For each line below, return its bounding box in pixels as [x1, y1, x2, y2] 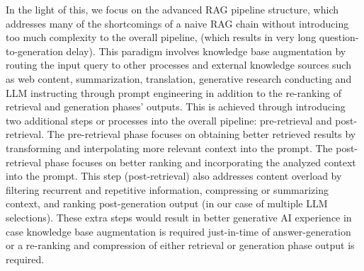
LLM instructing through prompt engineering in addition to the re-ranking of [6, 85, 342, 100]
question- [319, 30, 359, 45]
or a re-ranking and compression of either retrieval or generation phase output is [6, 238, 355, 253]
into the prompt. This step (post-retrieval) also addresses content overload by [6, 168, 342, 183]
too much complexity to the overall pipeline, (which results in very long [6, 30, 317, 45]
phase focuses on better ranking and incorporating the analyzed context [44, 154, 356, 169]
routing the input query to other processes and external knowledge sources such [6, 57, 351, 72]
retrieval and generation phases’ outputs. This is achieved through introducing [6, 99, 346, 114]
